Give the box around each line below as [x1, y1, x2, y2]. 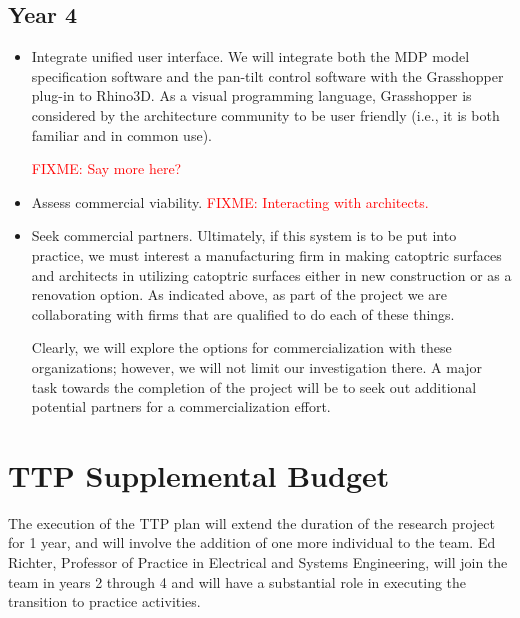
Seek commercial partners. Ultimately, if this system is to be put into [31, 225, 457, 246]
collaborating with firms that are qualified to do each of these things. [31, 303, 455, 324]
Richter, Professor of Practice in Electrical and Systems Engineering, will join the [8, 552, 508, 573]
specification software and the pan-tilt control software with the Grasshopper [31, 65, 504, 86]
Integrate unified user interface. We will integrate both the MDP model [31, 46, 470, 67]
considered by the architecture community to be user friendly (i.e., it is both [31, 104, 500, 125]
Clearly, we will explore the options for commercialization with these [31, 337, 452, 358]
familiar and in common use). [31, 124, 212, 145]
